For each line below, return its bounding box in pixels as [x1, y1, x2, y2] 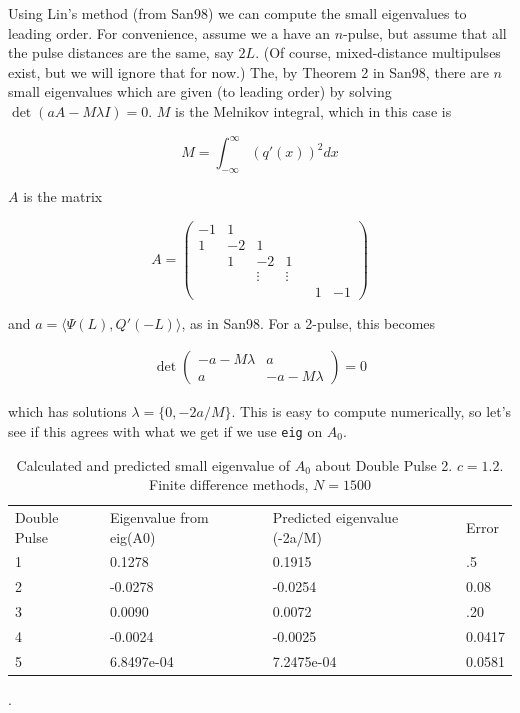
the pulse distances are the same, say [8, 42, 234, 63]
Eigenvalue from [109, 506, 209, 527]
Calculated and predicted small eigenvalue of [16, 454, 291, 475]
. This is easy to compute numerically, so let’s [231, 401, 512, 422]
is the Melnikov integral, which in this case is [175, 100, 452, 121]
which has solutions [8, 401, 127, 422]
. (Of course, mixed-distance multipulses [255, 42, 501, 63]
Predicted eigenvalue [272, 506, 399, 527]
